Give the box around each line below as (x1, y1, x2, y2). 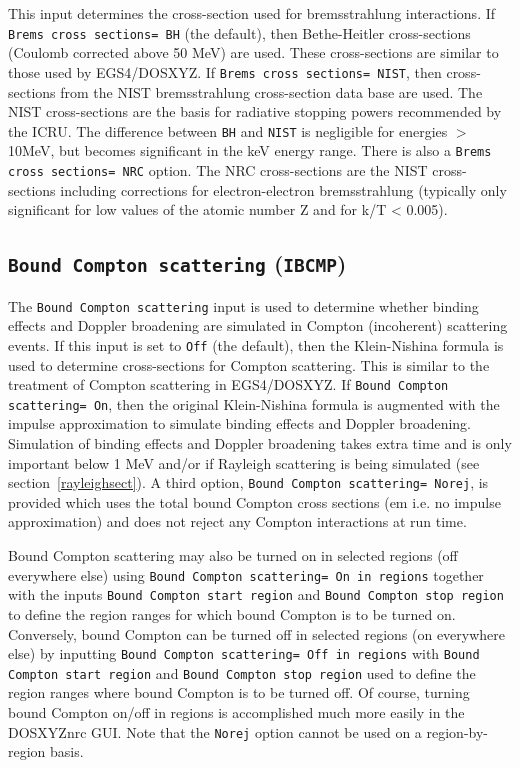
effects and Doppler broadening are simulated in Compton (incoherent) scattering (8, 315, 508, 336)
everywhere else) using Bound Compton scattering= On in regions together (8, 564, 484, 585)
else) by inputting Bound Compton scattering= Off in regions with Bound (8, 643, 480, 664)
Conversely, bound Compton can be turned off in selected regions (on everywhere (8, 623, 506, 644)
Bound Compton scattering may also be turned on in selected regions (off (8, 545, 458, 566)
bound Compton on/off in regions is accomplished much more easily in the (8, 702, 465, 723)
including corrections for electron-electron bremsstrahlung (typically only (60, 179, 507, 200)
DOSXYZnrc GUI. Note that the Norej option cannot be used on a (8, 721, 422, 742)
